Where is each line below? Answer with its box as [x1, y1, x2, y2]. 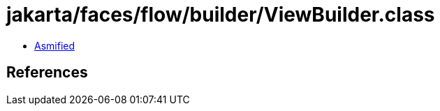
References [6, 64, 88, 82]
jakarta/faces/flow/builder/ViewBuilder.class [6, 3, 435, 27]
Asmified [34, 39, 75, 52]
